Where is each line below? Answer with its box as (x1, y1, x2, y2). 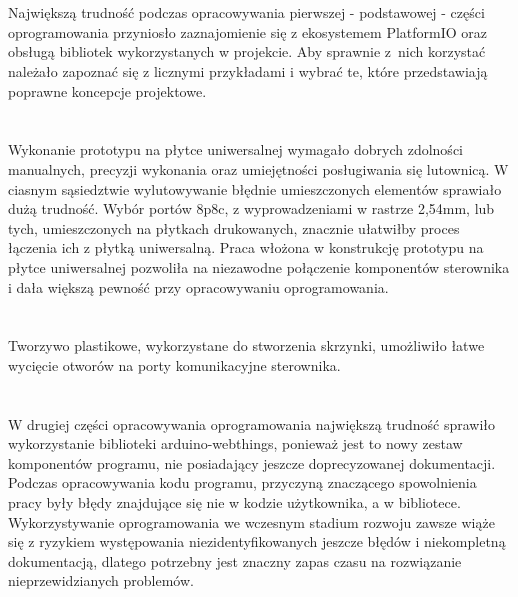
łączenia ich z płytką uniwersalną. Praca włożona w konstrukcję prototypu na (8, 237, 484, 258)
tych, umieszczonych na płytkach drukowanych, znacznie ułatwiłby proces (8, 217, 460, 238)
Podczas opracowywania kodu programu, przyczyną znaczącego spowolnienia (8, 472, 477, 493)
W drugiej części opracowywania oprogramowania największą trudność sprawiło (8, 413, 496, 434)
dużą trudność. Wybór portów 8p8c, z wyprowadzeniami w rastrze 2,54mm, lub (8, 198, 495, 219)
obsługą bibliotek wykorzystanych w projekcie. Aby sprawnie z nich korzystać (8, 41, 486, 62)
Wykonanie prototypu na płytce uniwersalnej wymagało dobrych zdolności (8, 139, 463, 160)
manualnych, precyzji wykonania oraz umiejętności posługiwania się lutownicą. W (8, 158, 509, 179)
